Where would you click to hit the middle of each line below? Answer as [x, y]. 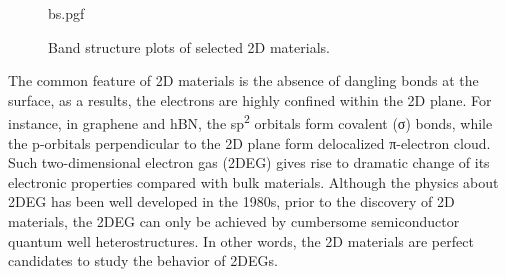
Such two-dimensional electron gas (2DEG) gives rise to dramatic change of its [249, 162]
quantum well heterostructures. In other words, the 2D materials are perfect [241, 240]
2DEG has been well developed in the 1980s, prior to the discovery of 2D [231, 201]
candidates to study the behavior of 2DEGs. [143, 260]
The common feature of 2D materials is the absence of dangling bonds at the [243, 80]
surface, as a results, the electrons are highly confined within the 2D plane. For [250, 99]
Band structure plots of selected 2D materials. [189, 46]
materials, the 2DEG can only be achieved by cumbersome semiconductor [234, 221]
